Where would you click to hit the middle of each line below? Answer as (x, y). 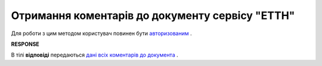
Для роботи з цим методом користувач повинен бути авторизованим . (101, 33)
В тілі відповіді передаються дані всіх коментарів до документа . (95, 55)
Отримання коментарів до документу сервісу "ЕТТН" (153, 15)
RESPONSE (25, 44)
